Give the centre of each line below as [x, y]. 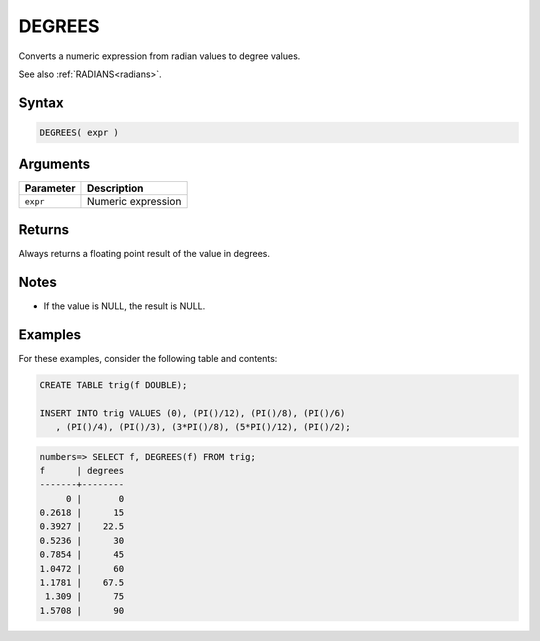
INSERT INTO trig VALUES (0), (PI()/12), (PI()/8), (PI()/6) [192, 413]
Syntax [41, 102]
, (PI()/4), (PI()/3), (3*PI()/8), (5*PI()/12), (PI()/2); [203, 426]
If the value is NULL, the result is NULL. [124, 306]
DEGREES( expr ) [79, 132]
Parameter [50, 188]
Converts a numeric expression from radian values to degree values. [159, 56]
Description [115, 188]
